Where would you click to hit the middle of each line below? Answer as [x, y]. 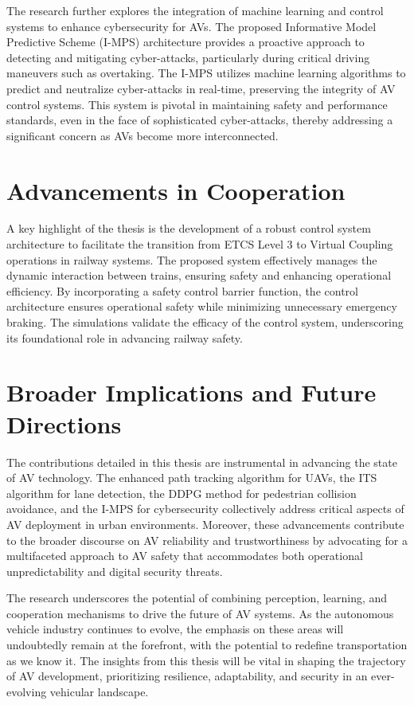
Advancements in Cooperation [176, 190]
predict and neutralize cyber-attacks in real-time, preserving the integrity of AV [201, 88]
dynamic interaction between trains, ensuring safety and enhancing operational [199, 275]
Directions [64, 423]
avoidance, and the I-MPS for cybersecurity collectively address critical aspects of [205, 509]
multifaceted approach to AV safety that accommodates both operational [185, 556]
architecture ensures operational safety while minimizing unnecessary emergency [202, 306]
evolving [27, 691]
